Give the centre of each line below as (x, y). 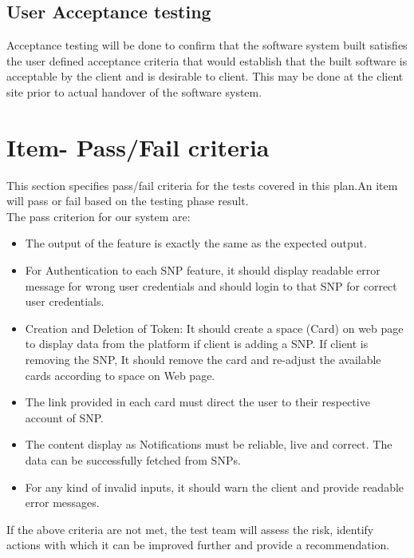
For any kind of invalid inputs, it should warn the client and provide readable (215, 487)
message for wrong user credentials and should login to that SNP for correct (211, 285)
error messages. (62, 503)
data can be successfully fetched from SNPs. (133, 460)
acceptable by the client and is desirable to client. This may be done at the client (205, 76)
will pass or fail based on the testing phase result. (128, 201)
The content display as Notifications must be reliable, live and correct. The (209, 444)
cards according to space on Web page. (120, 375)
